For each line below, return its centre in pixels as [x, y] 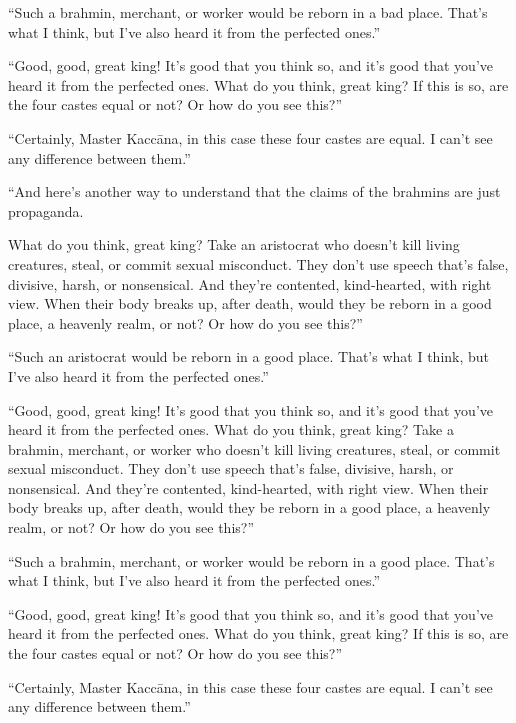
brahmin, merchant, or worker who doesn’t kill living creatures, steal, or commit [254, 448]
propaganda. [46, 210]
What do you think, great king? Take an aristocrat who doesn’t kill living [234, 244]
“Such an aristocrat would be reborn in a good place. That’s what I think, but [249, 356]
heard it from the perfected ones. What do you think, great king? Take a [231, 429]
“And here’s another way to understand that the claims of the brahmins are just [254, 191]
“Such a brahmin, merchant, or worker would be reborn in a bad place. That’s [248, 12]
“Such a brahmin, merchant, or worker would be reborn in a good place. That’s [251, 560]
